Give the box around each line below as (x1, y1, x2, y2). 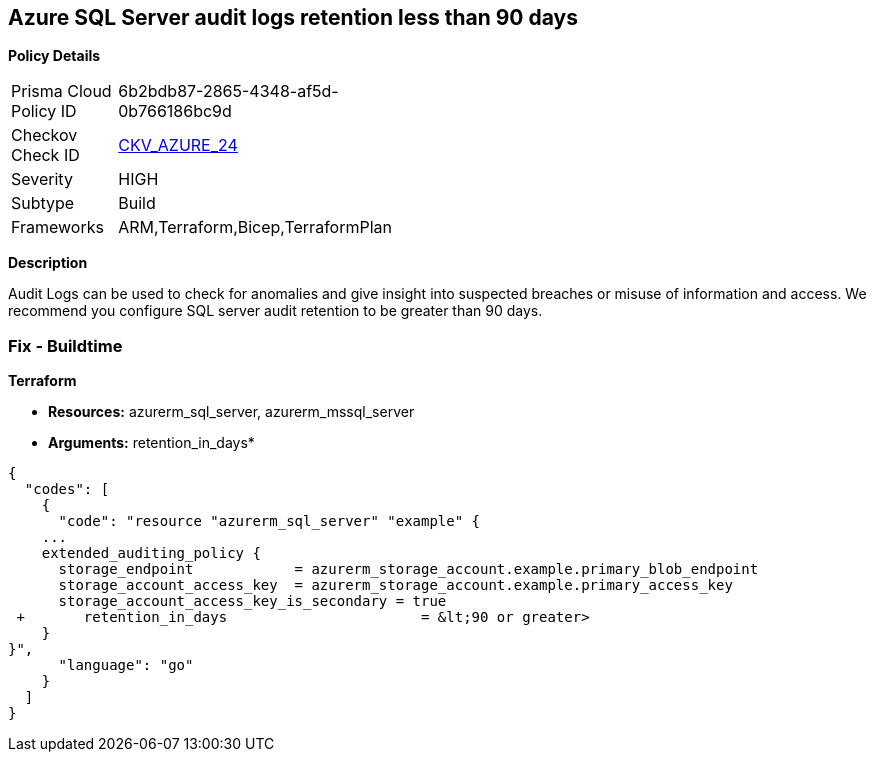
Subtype (11, 193, 75, 214)
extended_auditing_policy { (41, 545, 261, 562)
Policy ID (11, 101, 77, 122)
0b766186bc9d (118, 101, 232, 122)
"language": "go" (58, 657, 194, 674)
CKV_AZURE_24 (118, 135, 238, 156)
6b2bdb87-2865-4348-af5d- (118, 81, 339, 102)
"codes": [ (24, 481, 110, 498)
